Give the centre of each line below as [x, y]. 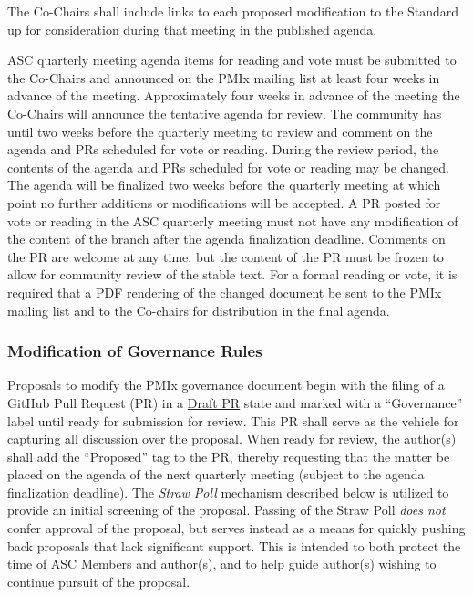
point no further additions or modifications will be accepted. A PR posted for [224, 202]
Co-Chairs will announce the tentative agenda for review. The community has [225, 113]
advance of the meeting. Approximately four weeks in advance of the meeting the [234, 95]
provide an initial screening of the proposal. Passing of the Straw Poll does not [226, 510]
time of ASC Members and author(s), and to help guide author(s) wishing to [222, 564]
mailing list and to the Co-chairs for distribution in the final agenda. [199, 310]
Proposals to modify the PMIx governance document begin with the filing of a [226, 385]
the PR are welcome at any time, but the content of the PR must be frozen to [226, 256]
